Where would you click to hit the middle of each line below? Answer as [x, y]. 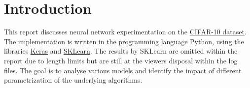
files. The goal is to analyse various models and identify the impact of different [123, 70]
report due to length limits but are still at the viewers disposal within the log [121, 60]
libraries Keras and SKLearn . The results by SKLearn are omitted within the [121, 51]
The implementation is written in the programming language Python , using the [124, 41]
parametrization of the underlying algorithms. [73, 80]
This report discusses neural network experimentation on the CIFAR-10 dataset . [125, 32]
